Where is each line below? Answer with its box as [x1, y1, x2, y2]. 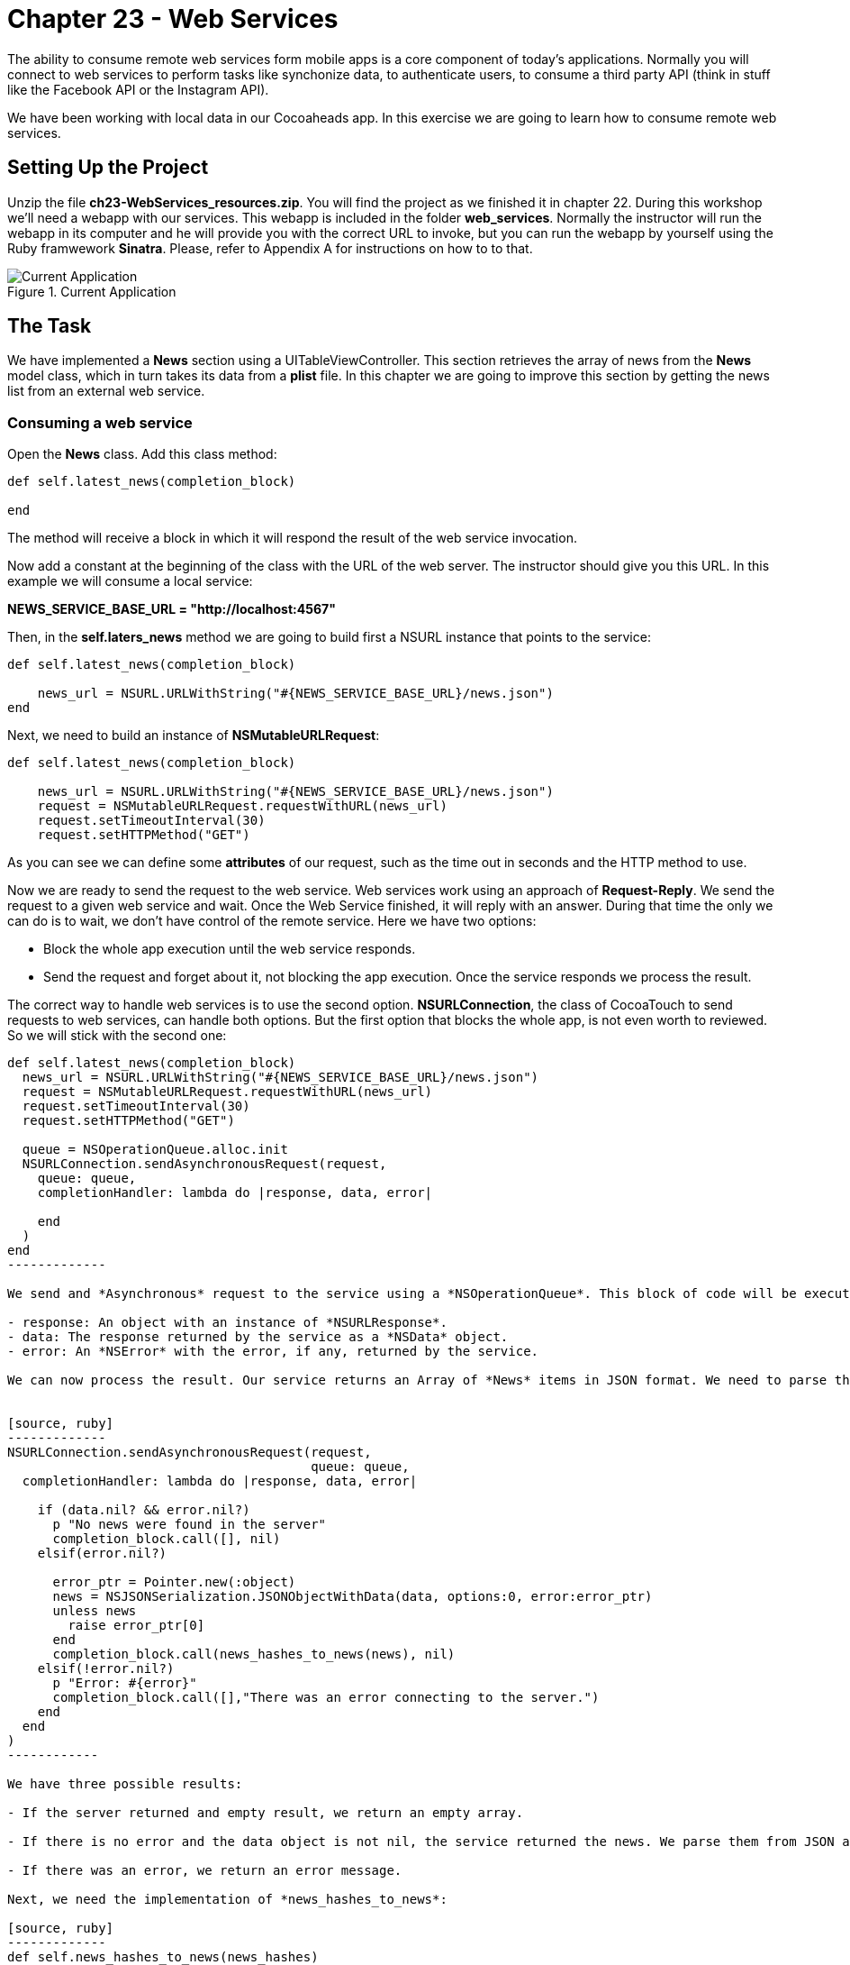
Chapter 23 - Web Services [7, 4, 339, 34]
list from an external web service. [7, 383, 205, 399]
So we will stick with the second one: [7, 1028, 227, 1044]
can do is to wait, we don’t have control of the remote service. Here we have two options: [7, 913, 537, 929]
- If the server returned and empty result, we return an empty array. [7, 1805, 524, 1821]
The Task [7, 315, 92, 338]
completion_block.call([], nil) [52, 1531, 281, 1547]
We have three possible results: [7, 1777, 243, 1792]
